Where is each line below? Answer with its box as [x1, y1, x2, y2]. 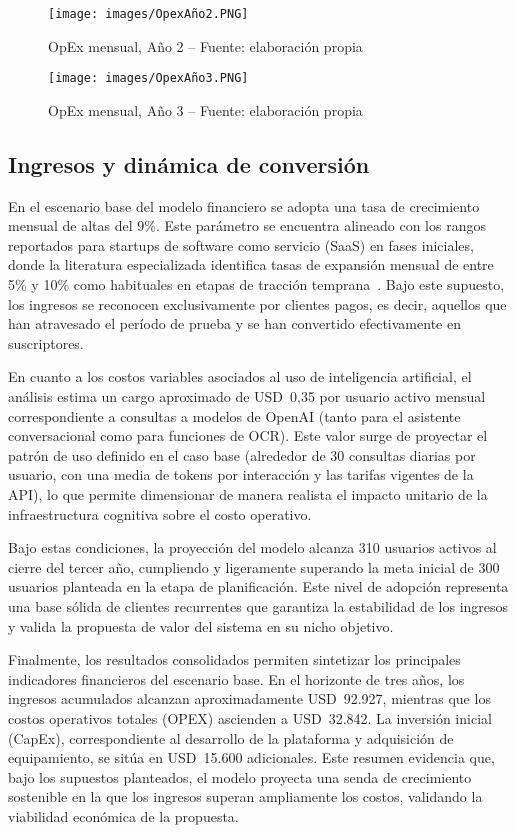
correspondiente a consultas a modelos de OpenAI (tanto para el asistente [8, 405, 461, 426]
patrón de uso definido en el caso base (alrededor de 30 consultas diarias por [8, 444, 476, 465]
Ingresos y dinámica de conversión [8, 148, 370, 179]
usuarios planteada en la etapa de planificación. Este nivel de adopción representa [8, 576, 509, 597]
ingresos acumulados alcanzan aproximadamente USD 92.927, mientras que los [8, 688, 491, 709]
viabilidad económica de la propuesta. [8, 805, 239, 826]
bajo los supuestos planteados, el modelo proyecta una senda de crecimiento [8, 766, 472, 787]
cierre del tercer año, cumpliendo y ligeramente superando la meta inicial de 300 [8, 556, 500, 577]
